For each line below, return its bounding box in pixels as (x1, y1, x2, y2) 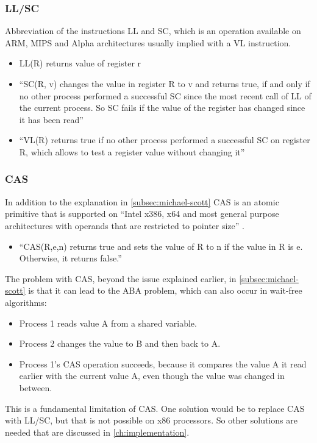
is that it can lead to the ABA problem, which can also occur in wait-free (28, 284, 302, 297)
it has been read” (19, 113, 84, 126)
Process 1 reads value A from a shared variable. (19, 316, 197, 329)
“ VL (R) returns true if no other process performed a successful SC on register (19, 133, 310, 146)
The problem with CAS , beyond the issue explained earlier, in (5, 272, 237, 285)
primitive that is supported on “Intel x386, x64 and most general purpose (5, 207, 279, 220)
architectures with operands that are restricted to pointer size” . (5, 219, 244, 232)
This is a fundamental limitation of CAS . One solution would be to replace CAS (5, 402, 305, 414)
